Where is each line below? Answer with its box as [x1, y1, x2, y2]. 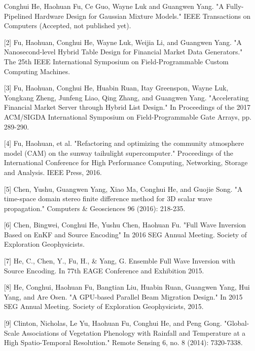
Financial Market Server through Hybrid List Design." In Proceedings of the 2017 [4, 102, 251, 112]
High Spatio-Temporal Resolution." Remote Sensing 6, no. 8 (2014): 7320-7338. [4, 337, 243, 348]
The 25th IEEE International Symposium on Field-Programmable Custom [4, 56, 229, 66]
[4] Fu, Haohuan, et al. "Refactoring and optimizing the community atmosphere [4, 138, 244, 148]
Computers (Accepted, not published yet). [4, 20, 131, 31]
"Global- [224, 318, 249, 328]
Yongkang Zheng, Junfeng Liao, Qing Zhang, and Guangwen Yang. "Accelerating [4, 92, 249, 102]
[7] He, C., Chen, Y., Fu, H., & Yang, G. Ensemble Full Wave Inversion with [4, 256, 235, 266]
